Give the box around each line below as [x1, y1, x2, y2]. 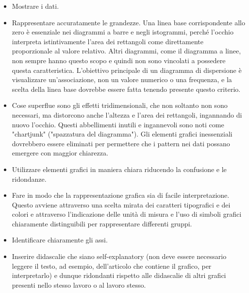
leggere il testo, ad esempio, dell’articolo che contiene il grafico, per [12, 260, 212, 271]
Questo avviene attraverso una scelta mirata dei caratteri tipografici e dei [12, 199, 231, 209]
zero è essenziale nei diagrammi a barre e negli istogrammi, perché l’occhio [12, 27, 233, 37]
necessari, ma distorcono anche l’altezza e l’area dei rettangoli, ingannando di [12, 109, 242, 120]
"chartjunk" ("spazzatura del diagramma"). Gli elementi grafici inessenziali [12, 129, 232, 139]
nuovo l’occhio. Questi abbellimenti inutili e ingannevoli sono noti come [12, 119, 224, 129]
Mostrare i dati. [12, 1, 59, 11]
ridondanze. [12, 173, 47, 184]
